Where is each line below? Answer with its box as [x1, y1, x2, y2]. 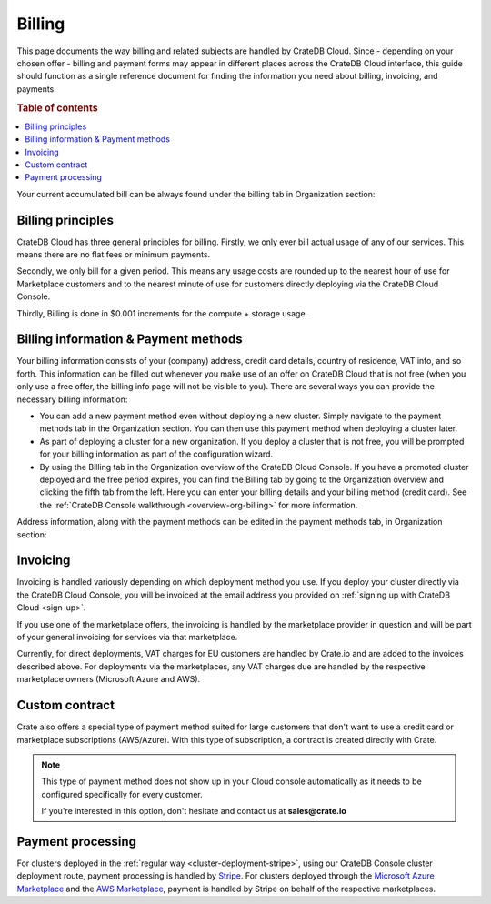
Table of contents [16, 101, 99, 114]
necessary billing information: [16, 394, 128, 405]
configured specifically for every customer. [41, 788, 204, 799]
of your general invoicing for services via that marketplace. [16, 632, 238, 643]
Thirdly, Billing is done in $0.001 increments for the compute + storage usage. [16, 307, 308, 318]
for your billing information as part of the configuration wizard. [39, 448, 273, 459]
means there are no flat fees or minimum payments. [16, 249, 211, 260]
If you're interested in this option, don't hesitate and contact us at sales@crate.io [41, 806, 347, 817]
